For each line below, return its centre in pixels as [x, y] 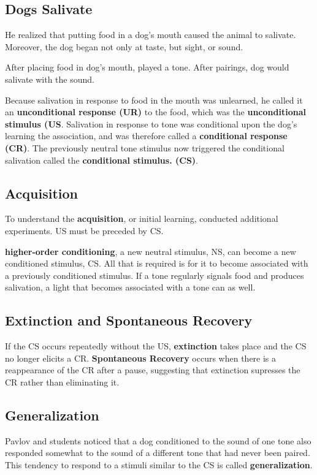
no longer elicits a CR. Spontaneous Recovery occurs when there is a [141, 358]
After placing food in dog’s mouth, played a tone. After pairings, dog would [147, 67]
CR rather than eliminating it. [62, 382]
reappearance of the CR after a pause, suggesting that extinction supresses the [153, 370]
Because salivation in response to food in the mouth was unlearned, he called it [154, 100]
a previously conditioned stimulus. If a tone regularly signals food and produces [155, 275]
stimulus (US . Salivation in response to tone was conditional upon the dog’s [151, 123]
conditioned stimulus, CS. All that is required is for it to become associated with [157, 263]
